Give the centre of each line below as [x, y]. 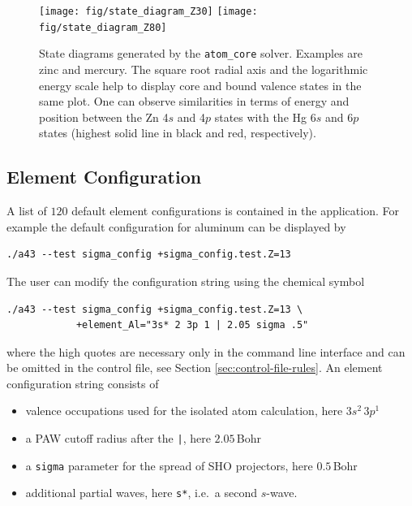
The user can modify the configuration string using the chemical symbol [186, 281]
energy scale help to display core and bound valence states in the [200, 85]
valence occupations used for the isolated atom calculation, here [184, 411]
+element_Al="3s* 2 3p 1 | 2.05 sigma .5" [192, 325]
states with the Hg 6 [265, 117]
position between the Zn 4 [104, 117]
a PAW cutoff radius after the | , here [118, 438]
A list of [27, 211]
